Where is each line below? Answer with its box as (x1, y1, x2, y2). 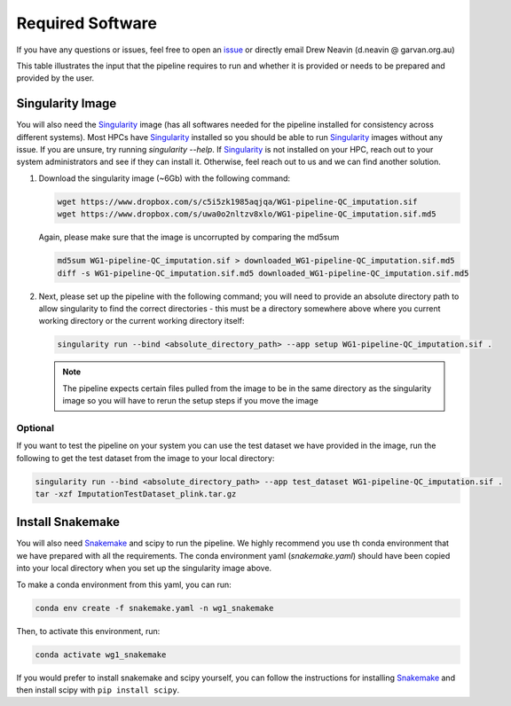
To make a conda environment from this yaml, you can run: (16, 579, 232, 590)
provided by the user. (16, 73, 95, 83)
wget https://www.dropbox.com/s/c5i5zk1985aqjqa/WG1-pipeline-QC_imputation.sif (57, 196, 418, 207)
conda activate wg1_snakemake (35, 649, 167, 660)
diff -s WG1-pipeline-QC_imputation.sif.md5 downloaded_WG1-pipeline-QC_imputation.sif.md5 (57, 268, 469, 278)
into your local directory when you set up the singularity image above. (16, 563, 272, 574)
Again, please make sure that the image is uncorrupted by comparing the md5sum (38, 231, 340, 243)
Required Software (16, 13, 157, 33)
